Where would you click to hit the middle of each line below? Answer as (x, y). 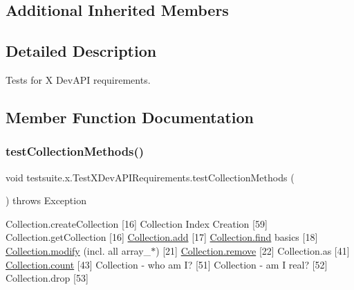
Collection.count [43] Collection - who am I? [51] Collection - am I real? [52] (167, 264)
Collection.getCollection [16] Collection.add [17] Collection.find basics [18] (162, 237)
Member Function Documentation (130, 117)
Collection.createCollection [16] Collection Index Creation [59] (137, 223)
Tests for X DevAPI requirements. (78, 79)
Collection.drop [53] (47, 278)
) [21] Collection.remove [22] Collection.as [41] (253, 250)
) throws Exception (46, 200)
